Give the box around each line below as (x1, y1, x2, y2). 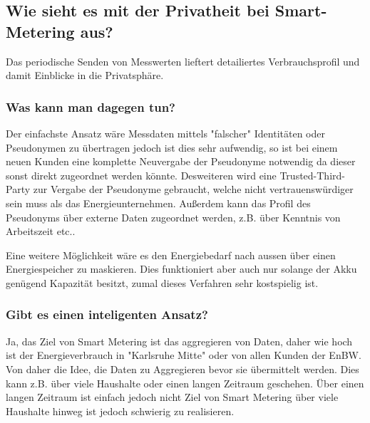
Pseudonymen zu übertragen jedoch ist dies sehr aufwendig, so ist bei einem (6, 140, 338, 155)
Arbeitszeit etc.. (6, 224, 76, 239)
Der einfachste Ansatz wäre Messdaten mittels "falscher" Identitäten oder (6, 126, 325, 140)
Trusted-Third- (279, 167, 345, 182)
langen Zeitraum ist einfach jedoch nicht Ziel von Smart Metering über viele (6, 390, 339, 404)
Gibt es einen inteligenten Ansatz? (6, 305, 208, 323)
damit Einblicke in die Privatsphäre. (6, 68, 164, 83)
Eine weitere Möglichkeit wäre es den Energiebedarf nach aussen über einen (6, 247, 336, 262)
